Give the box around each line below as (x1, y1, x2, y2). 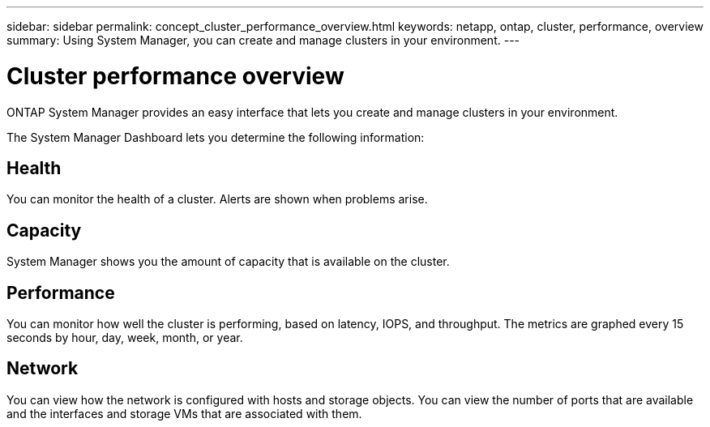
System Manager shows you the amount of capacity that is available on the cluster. (6, 254, 450, 269)
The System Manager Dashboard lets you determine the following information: (6, 130, 425, 144)
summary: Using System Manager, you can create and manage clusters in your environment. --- (6, 33, 520, 47)
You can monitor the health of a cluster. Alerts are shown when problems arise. (6, 192, 428, 207)
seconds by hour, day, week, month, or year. (6, 331, 243, 345)
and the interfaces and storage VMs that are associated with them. (6, 406, 362, 421)
